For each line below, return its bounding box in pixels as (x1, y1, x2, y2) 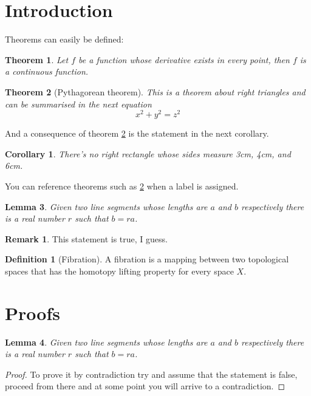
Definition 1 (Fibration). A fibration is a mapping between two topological (5, 253, 289, 265)
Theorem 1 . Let (5, 53, 69, 66)
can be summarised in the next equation (5, 97, 152, 110)
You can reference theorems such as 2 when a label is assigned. (5, 179, 239, 192)
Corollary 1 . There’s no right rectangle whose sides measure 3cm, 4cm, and (5, 147, 291, 160)
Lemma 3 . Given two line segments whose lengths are (5, 200, 208, 213)
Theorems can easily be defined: (5, 33, 124, 46)
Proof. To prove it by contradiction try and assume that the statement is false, (5, 367, 298, 380)
